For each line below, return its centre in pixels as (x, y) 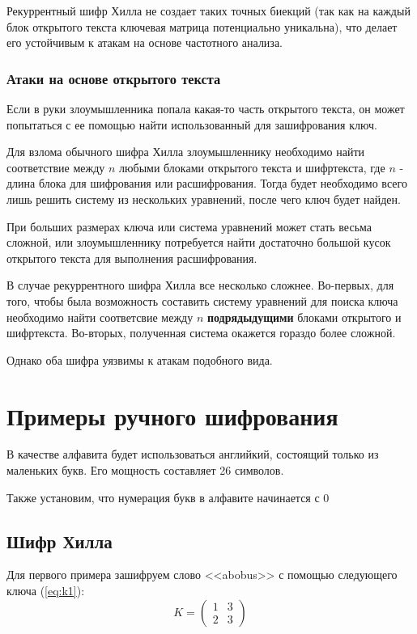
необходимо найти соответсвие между (100, 317)
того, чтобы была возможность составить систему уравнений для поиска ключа (202, 300)
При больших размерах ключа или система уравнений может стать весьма (189, 226)
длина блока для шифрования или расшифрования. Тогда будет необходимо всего (207, 183)
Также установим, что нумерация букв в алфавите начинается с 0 (168, 497)
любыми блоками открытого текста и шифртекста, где (252, 167)
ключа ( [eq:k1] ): (46, 591)
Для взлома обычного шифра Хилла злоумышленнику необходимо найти (186, 152)
